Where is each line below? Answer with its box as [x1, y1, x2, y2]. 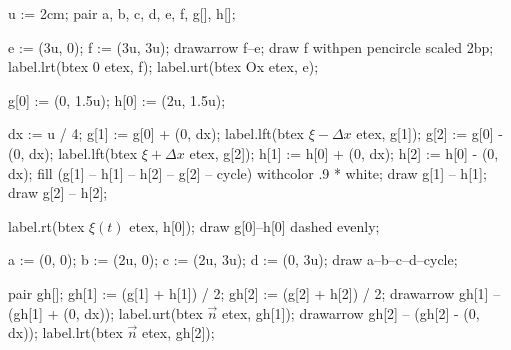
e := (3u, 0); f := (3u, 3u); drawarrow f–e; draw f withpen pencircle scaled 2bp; [8, 36, 494, 57]
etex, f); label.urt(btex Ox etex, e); [104, 56, 319, 77]
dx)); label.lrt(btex [8, 322, 123, 343]
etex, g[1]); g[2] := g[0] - [356, 123, 503, 144]
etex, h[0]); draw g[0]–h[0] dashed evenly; [129, 215, 380, 236]
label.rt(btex [8, 215, 85, 236]
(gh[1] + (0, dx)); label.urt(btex [8, 302, 203, 323]
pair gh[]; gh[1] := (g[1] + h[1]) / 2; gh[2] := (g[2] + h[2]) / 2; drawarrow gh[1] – [8, 282, 501, 303]
